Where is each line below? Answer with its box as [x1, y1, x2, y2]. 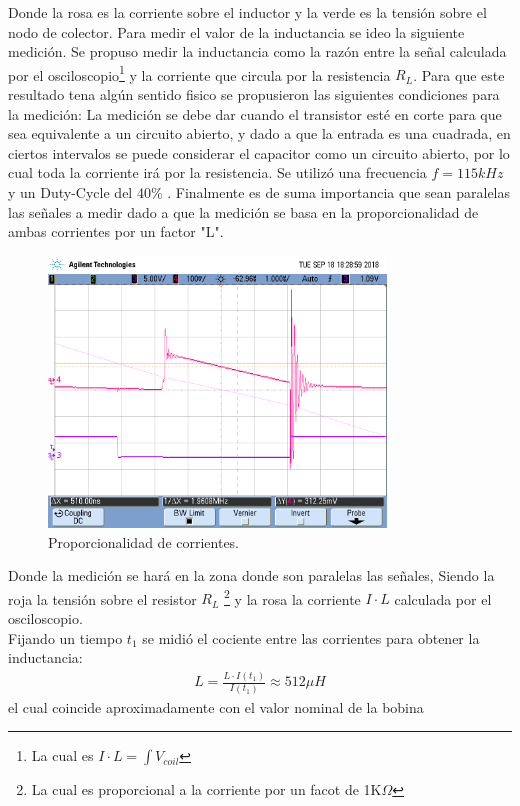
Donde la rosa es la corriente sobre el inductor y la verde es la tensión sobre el [8, 2, 487, 22]
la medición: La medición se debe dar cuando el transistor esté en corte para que [8, 103, 502, 124]
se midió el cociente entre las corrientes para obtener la [142, 627, 480, 648]
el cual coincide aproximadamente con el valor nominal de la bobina [8, 696, 424, 717]
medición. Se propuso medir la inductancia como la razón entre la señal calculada [8, 41, 507, 62]
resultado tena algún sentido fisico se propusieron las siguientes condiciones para [8, 84, 500, 105]
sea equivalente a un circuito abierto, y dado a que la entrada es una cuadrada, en [8, 123, 511, 144]
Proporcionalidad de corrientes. [48, 531, 240, 552]
